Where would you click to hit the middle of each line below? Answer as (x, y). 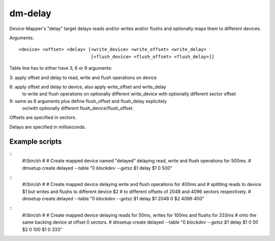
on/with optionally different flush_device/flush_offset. (78, 108)
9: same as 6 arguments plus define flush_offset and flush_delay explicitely (88, 101)
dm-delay (30, 13)
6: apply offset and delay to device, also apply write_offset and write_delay (88, 87)
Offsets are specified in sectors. (43, 118)
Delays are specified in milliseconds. (48, 127)
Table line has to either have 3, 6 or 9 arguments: (61, 68)
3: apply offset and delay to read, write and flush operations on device (83, 77)
